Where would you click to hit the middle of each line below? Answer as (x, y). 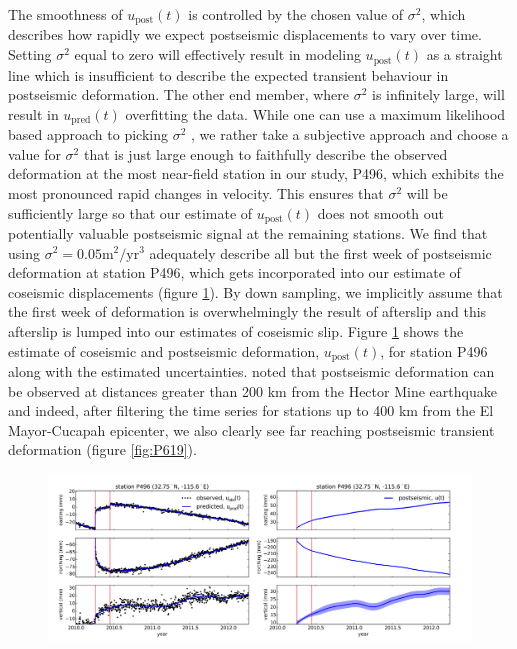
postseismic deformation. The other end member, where (179, 94)
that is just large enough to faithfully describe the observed (265, 153)
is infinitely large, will (438, 94)
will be (427, 192)
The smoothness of (65, 14)
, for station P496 (434, 350)
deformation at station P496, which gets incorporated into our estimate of (234, 272)
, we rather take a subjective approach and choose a (350, 134)
